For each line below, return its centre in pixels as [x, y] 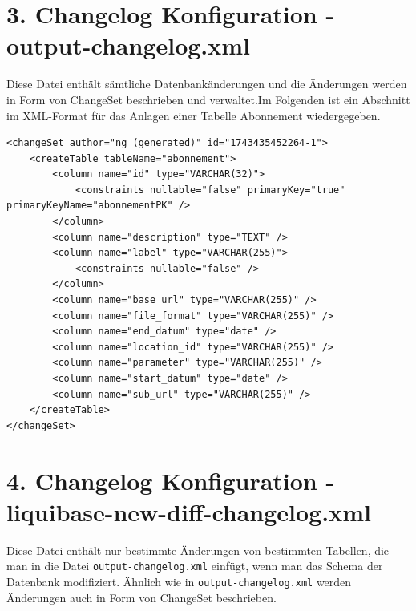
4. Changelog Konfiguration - [171, 480]
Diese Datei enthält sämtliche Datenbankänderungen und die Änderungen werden [207, 84]
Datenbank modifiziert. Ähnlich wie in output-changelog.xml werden [179, 581]
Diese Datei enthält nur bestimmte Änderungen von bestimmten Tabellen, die [198, 550]
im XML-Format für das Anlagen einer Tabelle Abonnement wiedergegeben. [194, 115]
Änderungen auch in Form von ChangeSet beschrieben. [141, 597]
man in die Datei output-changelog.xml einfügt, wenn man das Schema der [195, 566]
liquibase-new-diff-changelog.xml [189, 511]
